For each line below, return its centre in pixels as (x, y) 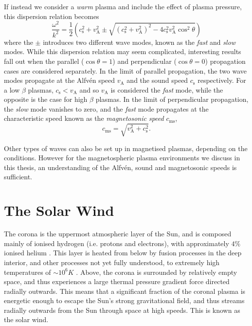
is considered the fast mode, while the (167, 89)
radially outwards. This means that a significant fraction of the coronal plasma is (125, 291)
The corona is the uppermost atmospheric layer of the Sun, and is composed (118, 234)
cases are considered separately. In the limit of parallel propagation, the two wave (126, 70)
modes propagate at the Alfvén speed (60, 80)
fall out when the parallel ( (44, 61)
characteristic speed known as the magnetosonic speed (84, 118)
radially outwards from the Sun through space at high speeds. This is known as (122, 310)
